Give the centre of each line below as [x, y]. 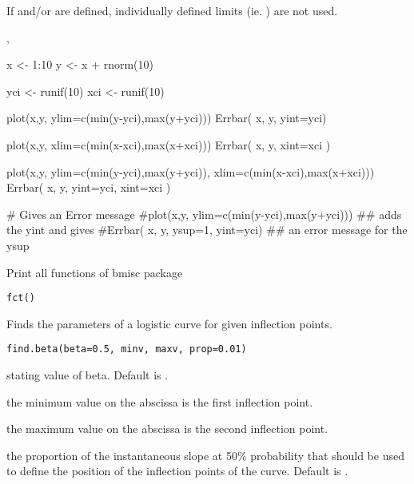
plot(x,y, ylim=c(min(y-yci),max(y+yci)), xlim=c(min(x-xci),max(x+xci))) [191, 171]
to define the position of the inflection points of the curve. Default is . [177, 471]
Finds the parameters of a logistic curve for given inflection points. [169, 323]
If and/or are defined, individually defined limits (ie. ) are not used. [172, 10]
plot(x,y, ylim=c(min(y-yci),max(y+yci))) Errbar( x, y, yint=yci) [167, 118]
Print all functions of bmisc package [95, 272]
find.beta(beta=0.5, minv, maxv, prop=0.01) [127, 349]
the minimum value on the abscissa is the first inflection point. [160, 401]
